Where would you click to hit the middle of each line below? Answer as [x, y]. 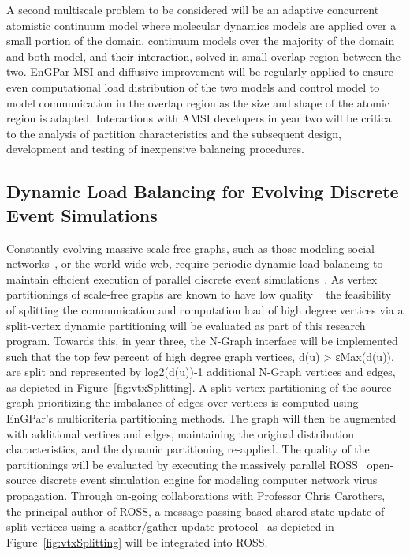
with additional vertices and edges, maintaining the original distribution [181, 433]
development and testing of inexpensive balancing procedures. [155, 149]
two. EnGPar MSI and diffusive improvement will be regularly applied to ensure [200, 71]
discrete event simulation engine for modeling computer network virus [209, 480]
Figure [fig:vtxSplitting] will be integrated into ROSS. [137, 541]
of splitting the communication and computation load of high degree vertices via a [205, 309]
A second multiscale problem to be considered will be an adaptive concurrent [193, 9]
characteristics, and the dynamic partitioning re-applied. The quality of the [188, 449]
